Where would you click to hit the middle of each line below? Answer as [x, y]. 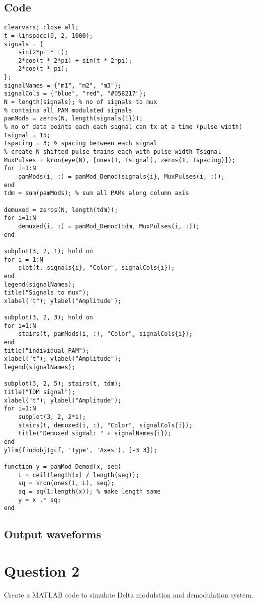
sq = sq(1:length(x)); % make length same [89, 491]
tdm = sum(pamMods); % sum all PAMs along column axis [97, 193]
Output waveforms [53, 534]
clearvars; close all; [42, 28]
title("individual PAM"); [47, 351]
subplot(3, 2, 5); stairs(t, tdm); [63, 384]
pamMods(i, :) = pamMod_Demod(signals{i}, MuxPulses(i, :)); [121, 177]
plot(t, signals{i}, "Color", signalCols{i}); [96, 268]
